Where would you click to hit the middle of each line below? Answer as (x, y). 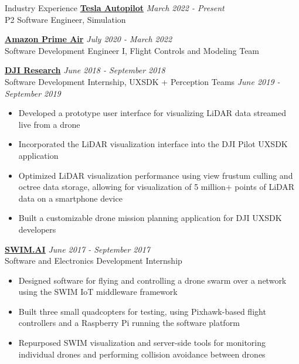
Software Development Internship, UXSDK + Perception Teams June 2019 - (142, 81)
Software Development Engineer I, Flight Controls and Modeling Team (132, 50)
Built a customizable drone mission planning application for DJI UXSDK (150, 218)
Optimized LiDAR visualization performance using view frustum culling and (156, 175)
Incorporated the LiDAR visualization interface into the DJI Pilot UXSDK (153, 144)
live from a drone (49, 124)
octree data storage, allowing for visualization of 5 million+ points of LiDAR (157, 187)
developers (37, 229)
